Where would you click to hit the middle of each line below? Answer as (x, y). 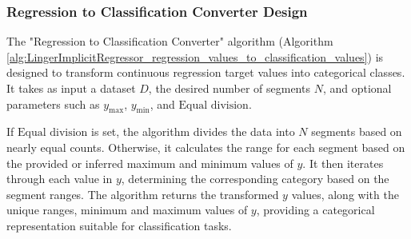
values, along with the (345, 194)
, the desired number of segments (229, 88)
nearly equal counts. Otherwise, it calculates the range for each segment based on (206, 147)
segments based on (357, 131)
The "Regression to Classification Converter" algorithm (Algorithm (170, 41)
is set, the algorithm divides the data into (193, 131)
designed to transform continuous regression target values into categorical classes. (206, 72)
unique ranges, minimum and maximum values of (127, 210)
